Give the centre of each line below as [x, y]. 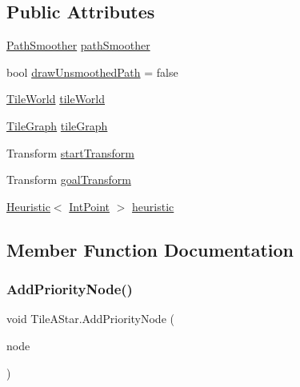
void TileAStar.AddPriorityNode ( [90, 319]
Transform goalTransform [69, 180]
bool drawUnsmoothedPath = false [92, 72]
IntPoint [90, 206]
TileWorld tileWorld [56, 99]
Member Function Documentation [150, 249]
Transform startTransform [70, 152]
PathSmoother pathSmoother [78, 45]
